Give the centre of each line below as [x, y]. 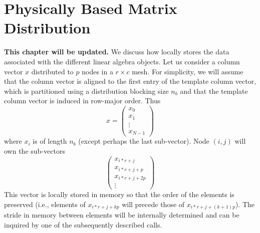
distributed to [52, 71]
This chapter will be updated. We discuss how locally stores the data [117, 52]
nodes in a [97, 71]
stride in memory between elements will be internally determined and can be [122, 215]
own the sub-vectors [35, 151]
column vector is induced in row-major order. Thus [82, 101]
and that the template [214, 91]
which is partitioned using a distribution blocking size [86, 91]
